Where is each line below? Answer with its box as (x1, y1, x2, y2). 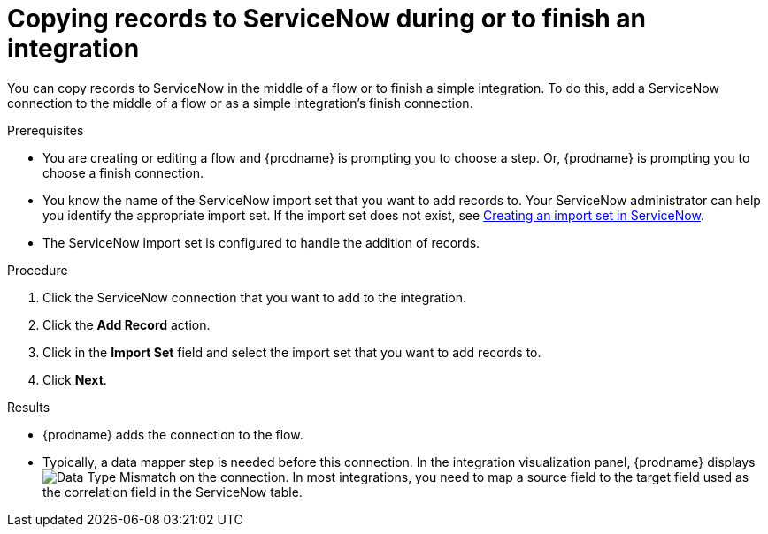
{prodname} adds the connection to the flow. (42, 426, 303, 442)
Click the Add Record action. (42, 317, 211, 332)
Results (7, 399, 50, 415)
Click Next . (42, 371, 107, 387)
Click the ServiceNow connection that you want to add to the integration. (42, 289, 467, 305)
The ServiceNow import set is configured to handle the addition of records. (42, 234, 480, 250)
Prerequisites (7, 122, 84, 138)
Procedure (7, 262, 68, 278)
